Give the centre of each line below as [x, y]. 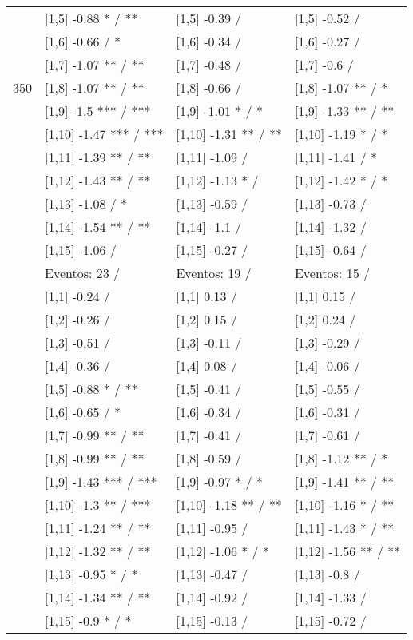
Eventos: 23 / [83, 273]
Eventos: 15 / [332, 273]
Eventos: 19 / [214, 273]
